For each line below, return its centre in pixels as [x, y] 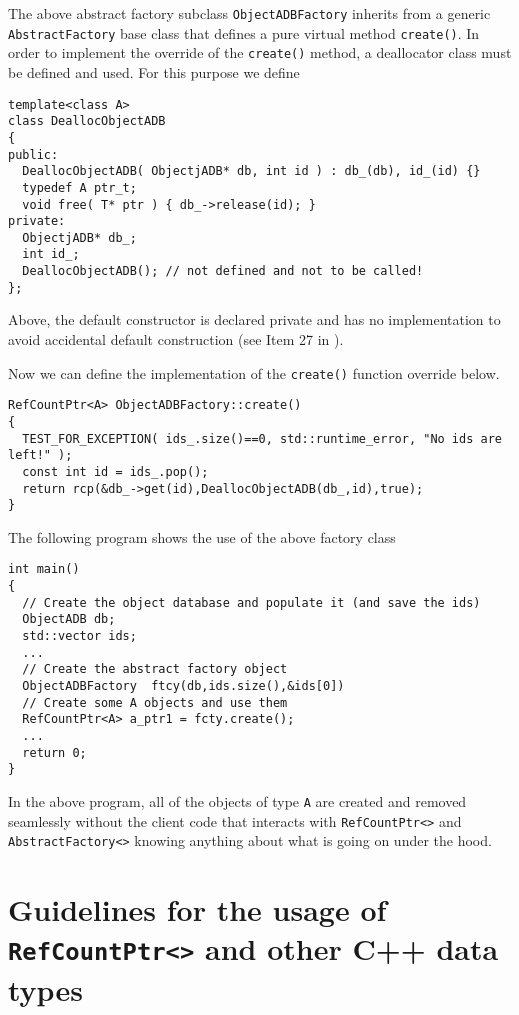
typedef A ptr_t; [79, 187]
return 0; [54, 752]
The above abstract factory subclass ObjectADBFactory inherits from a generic [249, 13]
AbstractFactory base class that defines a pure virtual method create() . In [244, 32]
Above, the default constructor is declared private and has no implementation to [254, 319]
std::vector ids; [79, 636]
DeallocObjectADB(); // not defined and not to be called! [223, 271]
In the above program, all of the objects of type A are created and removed [237, 801]
